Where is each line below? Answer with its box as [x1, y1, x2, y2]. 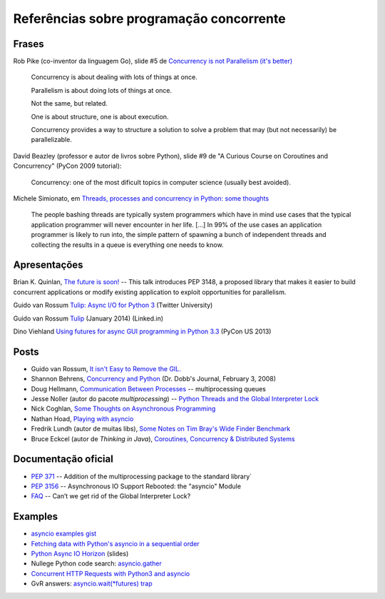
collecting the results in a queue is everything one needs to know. [31, 240, 224, 249]
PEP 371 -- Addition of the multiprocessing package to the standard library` [31, 472, 252, 480]
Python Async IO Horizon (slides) [31, 550, 129, 558]
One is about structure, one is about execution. [31, 112, 169, 121]
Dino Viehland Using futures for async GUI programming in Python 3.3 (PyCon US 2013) [13, 327, 272, 336]
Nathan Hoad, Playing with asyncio [31, 414, 134, 423]
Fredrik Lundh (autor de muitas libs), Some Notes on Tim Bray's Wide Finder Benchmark [31, 425, 291, 433]
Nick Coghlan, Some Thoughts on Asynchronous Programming [31, 404, 216, 413]
